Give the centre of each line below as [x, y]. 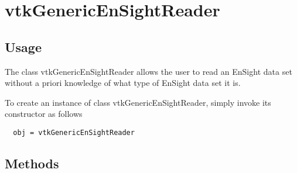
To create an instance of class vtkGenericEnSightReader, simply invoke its [138, 102]
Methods [32, 163]
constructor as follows [44, 114]
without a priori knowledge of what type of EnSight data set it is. [123, 83]
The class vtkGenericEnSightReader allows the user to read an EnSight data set [148, 71]
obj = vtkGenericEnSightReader [74, 132]
